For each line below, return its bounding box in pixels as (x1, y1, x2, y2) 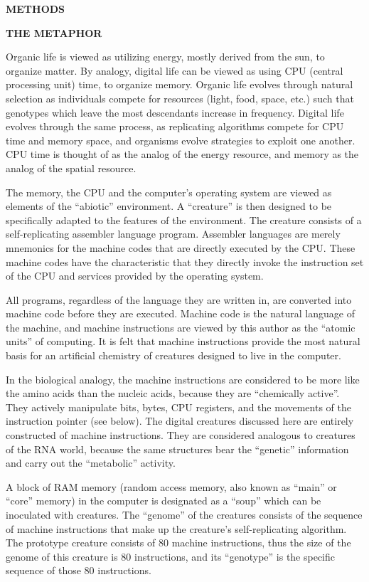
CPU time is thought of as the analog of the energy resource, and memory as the (6, 147, 359, 162)
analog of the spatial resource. (6, 160, 137, 175)
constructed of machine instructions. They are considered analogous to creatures (6, 428, 355, 443)
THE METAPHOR (6, 25, 102, 40)
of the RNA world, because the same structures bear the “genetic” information (6, 441, 349, 456)
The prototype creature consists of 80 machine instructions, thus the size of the (6, 535, 351, 550)
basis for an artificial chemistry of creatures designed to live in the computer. (6, 348, 341, 363)
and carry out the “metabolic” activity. (6, 455, 176, 470)
